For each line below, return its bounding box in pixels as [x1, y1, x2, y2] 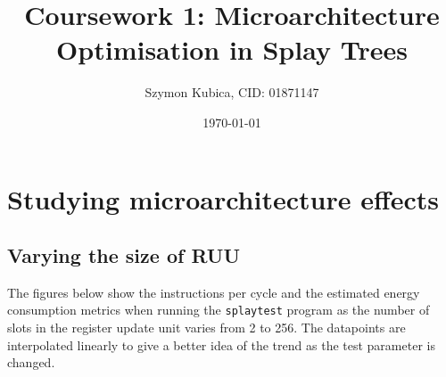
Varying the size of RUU [7, 242, 241, 269]
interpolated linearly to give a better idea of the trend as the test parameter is [7, 335, 435, 354]
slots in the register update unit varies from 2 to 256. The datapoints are [7, 318, 406, 337]
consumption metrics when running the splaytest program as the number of [7, 300, 430, 319]
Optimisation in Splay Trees [56, 31, 408, 68]
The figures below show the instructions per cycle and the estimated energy [7, 283, 420, 301]
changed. [7, 353, 55, 372]
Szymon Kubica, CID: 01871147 [145, 83, 319, 102]
